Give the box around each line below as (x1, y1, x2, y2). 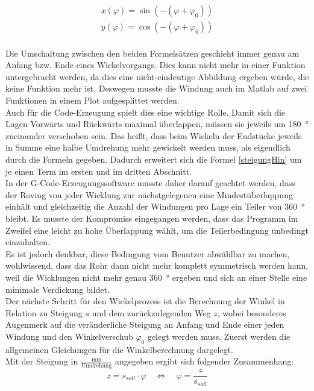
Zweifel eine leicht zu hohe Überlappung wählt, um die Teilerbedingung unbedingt (5, 224, 309, 236)
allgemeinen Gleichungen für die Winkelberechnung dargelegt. (5, 343, 233, 355)
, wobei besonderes (217, 306, 286, 319)
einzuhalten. (5, 236, 50, 248)
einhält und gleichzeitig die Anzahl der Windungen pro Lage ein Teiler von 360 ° (5, 200, 305, 213)
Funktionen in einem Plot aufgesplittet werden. (5, 94, 180, 107)
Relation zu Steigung (5, 306, 83, 319)
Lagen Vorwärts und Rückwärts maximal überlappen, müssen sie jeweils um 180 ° (5, 117, 309, 130)
